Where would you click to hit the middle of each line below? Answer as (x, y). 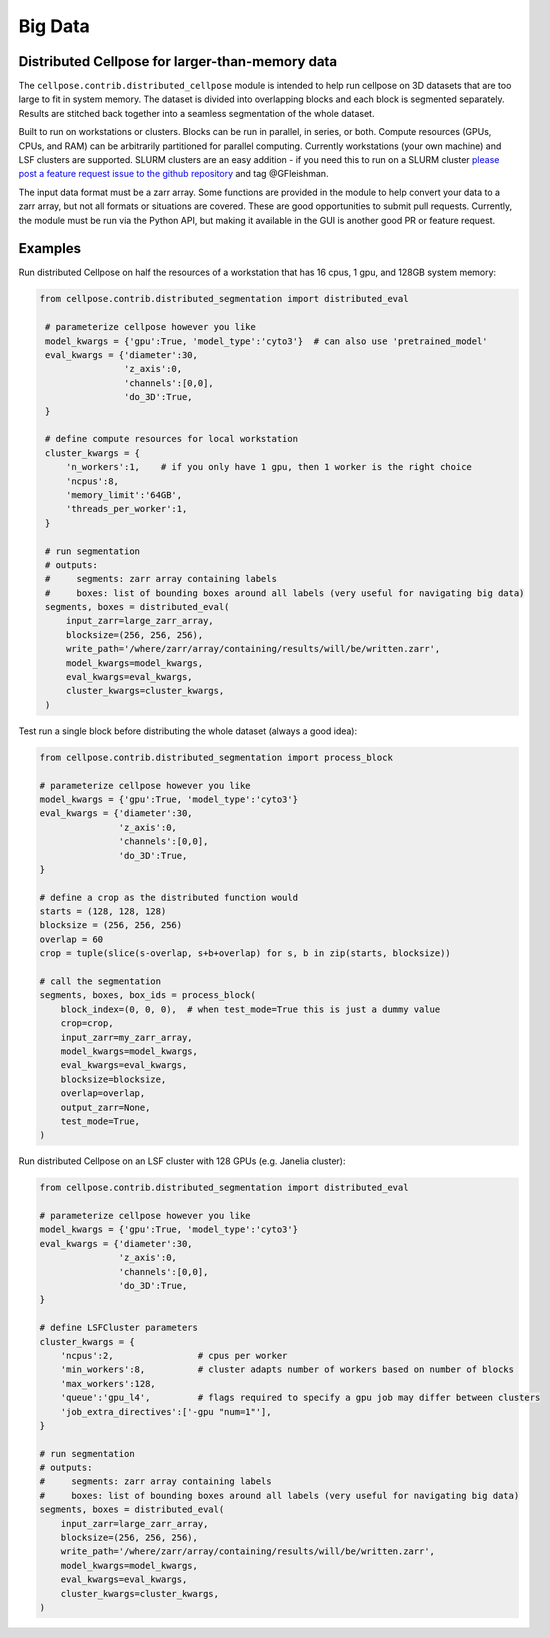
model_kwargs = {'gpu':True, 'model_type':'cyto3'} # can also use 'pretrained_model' (267, 341)
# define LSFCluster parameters (119, 1328)
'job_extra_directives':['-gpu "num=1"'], (166, 1411)
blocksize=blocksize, (113, 1079)
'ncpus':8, (92, 481)
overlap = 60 (71, 939)
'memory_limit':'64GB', (124, 494)
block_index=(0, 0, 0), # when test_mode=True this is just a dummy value (250, 1009)
